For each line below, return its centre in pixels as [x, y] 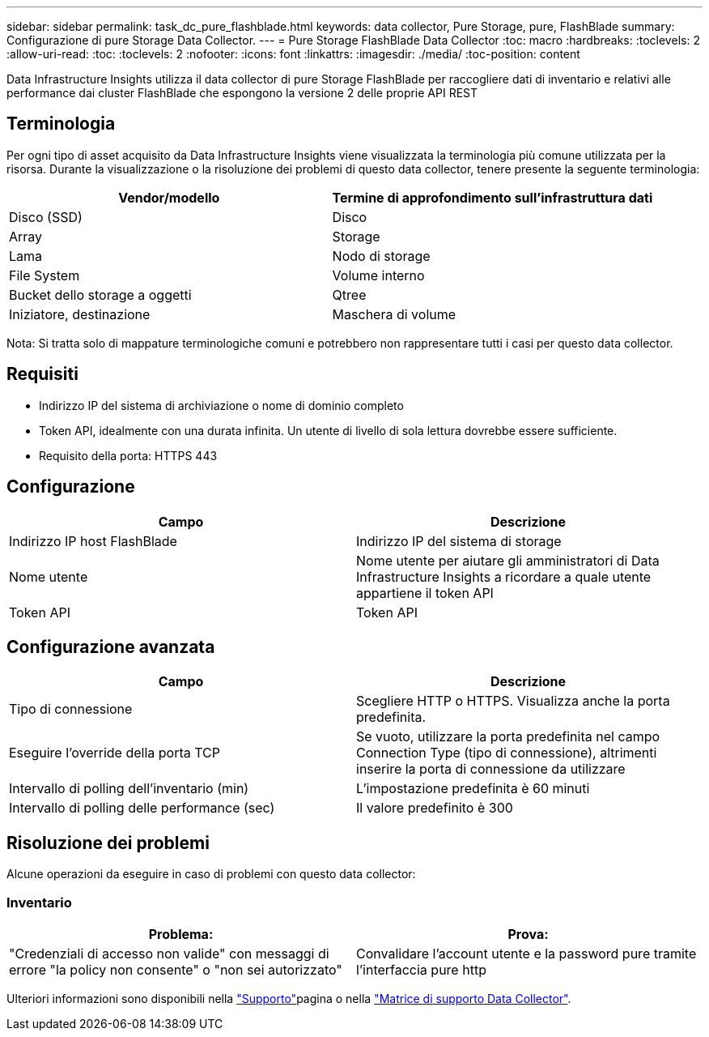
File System [45, 275]
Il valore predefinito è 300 [435, 808]
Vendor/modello [169, 197]
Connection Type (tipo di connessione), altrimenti [507, 753]
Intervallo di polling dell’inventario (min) [129, 789]
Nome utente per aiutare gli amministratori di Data [508, 560]
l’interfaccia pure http [421, 969]
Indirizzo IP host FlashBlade [93, 541]
